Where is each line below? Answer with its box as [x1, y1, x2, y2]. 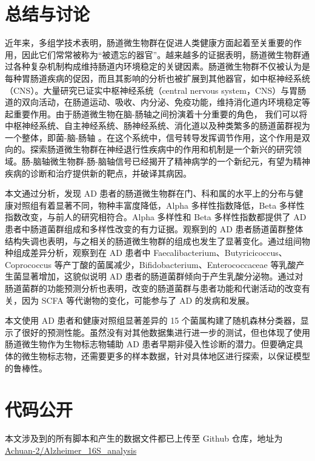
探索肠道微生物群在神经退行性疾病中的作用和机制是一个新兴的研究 [30, 143, 293, 155]
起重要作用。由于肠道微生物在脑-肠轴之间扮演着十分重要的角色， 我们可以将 [5, 107, 308, 120]
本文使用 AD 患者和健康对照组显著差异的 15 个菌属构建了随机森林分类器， [5, 314, 300, 327]
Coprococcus [5, 258, 52, 270]
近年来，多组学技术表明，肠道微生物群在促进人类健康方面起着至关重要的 [5, 36, 293, 49]
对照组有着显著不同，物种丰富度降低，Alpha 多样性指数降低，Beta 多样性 [13, 198, 305, 211]
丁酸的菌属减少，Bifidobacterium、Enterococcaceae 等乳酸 [71, 258, 296, 270]
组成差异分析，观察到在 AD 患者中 [13, 246, 151, 259]
